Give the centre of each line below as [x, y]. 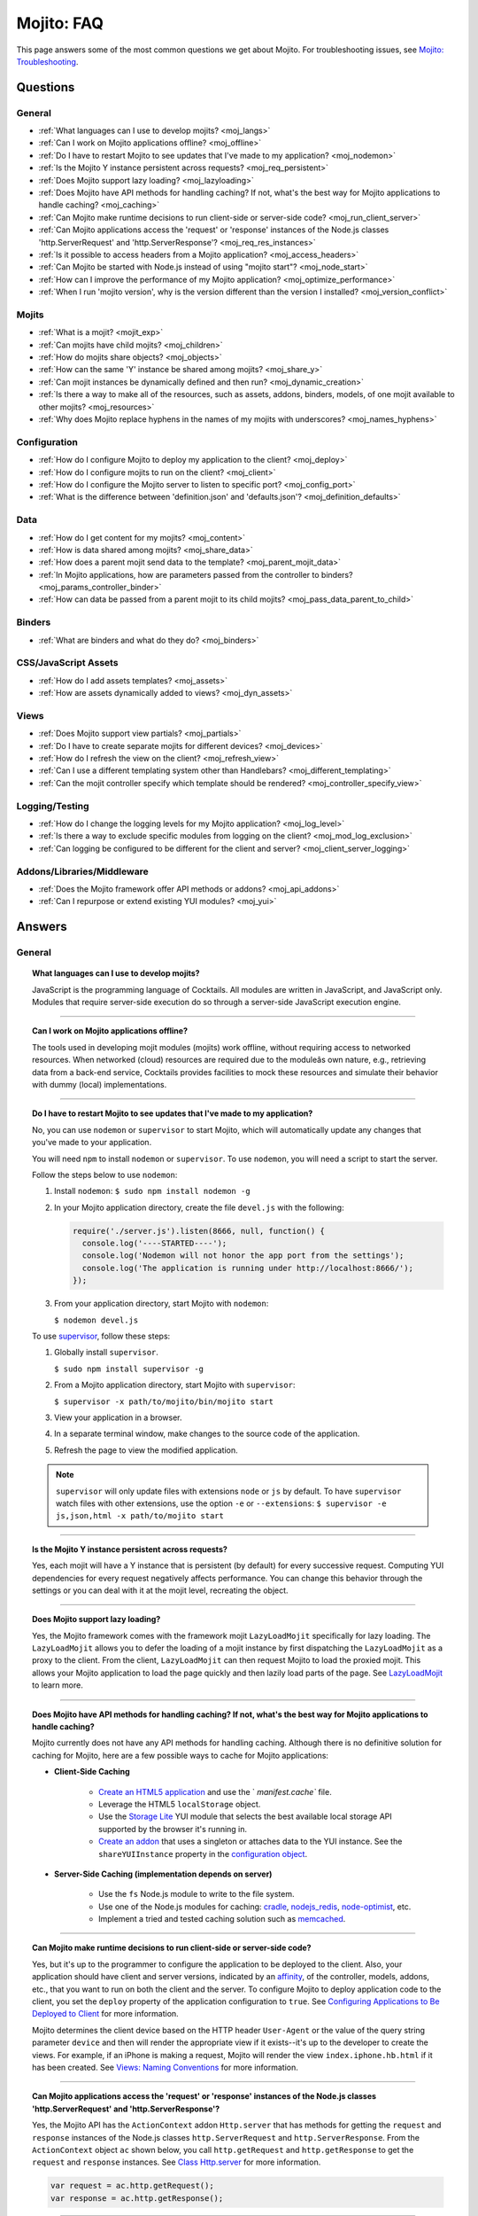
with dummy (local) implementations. [100, 1084]
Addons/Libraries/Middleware [83, 871]
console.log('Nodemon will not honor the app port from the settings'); [243, 1256]
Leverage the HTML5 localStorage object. [180, 1804]
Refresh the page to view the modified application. [146, 1450]
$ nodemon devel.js [96, 1320]
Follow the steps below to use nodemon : [105, 1174]
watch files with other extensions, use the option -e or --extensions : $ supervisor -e [221, 1503]
